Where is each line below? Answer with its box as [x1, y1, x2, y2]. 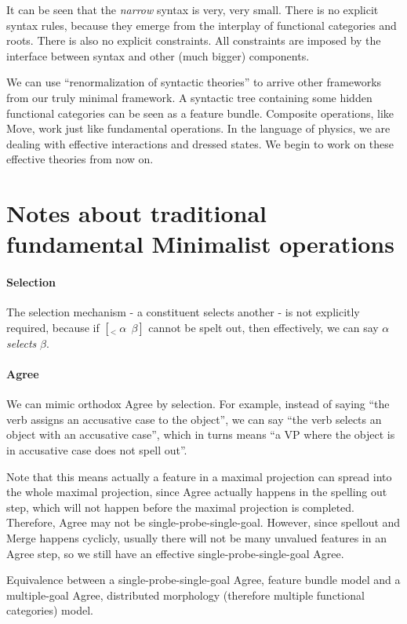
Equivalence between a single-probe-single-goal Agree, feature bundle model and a [6, 571, 401, 588]
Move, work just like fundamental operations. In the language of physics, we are [6, 120, 391, 137]
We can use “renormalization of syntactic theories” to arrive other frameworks [6, 74, 382, 90]
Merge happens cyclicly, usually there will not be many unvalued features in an [6, 530, 387, 546]
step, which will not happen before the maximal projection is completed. [6, 498, 354, 515]
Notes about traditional [6, 197, 267, 229]
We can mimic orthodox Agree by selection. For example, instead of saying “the [6, 396, 390, 412]
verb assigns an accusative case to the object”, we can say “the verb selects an [6, 411, 382, 427]
